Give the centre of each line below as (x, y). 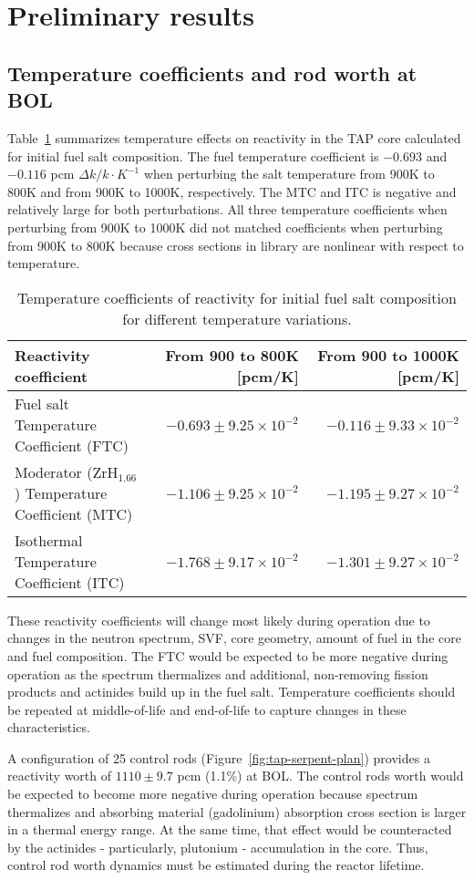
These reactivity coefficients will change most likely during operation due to (219, 620)
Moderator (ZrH (67, 471)
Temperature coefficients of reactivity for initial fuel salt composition (237, 297)
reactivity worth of (60, 776)
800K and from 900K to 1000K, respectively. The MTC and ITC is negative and (232, 191)
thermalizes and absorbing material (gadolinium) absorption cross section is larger (237, 811)
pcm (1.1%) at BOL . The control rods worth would (320, 776)
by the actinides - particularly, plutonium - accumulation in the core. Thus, (218, 847)
